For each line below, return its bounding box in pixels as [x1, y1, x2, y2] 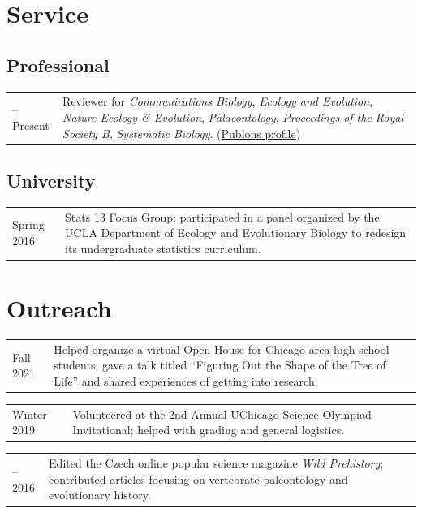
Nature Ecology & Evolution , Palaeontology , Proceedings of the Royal [62, 108, 404, 125]
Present [12, 116, 50, 133]
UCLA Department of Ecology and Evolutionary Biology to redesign [65, 224, 407, 241]
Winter [12, 405, 47, 422]
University [6, 168, 96, 192]
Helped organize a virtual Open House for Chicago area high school [54, 340, 390, 357]
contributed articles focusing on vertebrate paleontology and [49, 470, 348, 487]
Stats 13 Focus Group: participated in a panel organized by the [65, 208, 380, 225]
